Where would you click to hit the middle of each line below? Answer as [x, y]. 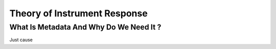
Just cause [21, 40]
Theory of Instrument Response [78, 13]
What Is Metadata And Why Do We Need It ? [85, 27]
